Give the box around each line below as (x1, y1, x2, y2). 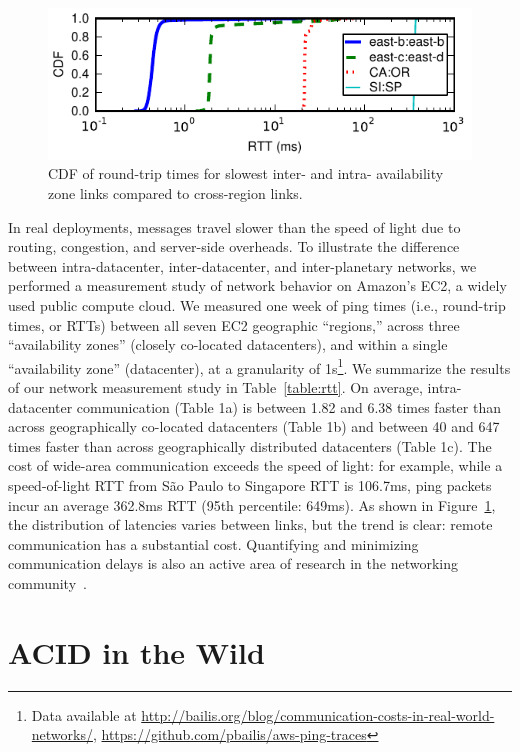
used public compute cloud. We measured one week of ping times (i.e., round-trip (8, 295, 506, 316)
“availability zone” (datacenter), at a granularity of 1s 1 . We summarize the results (8, 354, 511, 378)
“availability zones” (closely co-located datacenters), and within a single (8, 334, 448, 355)
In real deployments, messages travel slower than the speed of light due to (8, 216, 461, 237)
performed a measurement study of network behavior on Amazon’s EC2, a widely (8, 275, 507, 296)
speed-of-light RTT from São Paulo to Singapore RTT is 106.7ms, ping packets (8, 475, 492, 496)
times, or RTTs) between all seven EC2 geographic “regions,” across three (8, 314, 460, 335)
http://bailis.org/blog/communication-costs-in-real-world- (141, 704, 495, 725)
